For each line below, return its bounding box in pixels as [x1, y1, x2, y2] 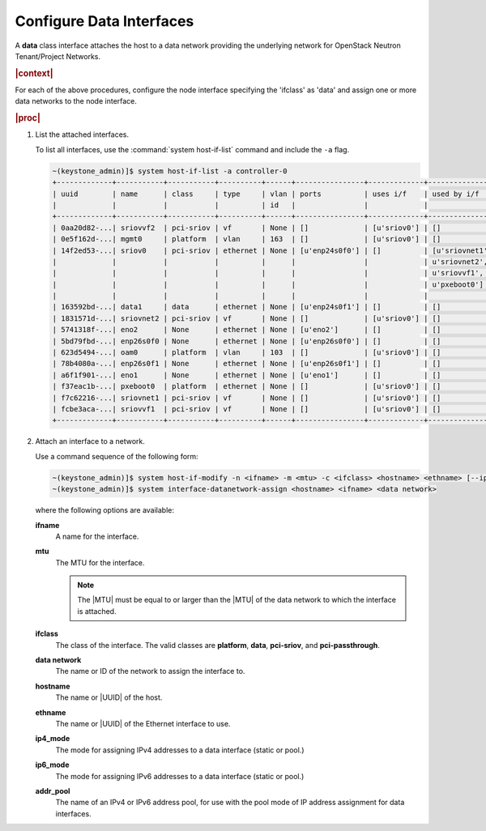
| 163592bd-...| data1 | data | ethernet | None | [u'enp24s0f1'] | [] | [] [52, 302, 441, 312]
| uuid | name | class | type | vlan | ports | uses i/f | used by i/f [52, 189, 480, 198]
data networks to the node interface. [15, 96, 138, 106]
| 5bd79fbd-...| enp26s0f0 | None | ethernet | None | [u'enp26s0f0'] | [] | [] [52, 336, 441, 346]
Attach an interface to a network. [35, 437, 146, 446]
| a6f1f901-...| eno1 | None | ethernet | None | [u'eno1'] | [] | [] [52, 370, 441, 380]
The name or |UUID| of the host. [55, 692, 163, 702]
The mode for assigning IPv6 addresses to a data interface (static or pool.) [55, 771, 305, 781]
